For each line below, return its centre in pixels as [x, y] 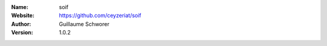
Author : [21, 24]
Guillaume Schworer [84, 24]
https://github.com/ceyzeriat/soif [100, 16]
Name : [20, 7]
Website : [23, 16]
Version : [22, 33]
